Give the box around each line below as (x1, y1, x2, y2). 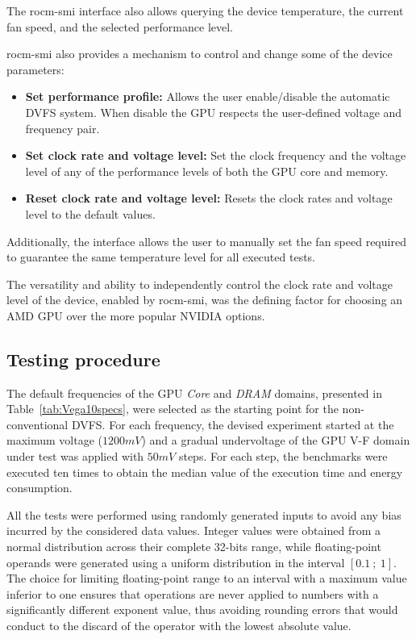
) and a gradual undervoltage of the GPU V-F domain (141, 432, 410, 449)
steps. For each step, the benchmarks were (178, 448, 388, 465)
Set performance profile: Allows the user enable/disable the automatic (25, 88, 390, 105)
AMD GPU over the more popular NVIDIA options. (6, 307, 265, 324)
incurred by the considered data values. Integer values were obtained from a (6, 522, 381, 539)
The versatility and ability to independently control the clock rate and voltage (6, 275, 393, 292)
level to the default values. (25, 205, 156, 222)
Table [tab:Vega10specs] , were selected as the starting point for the (6, 400, 339, 417)
